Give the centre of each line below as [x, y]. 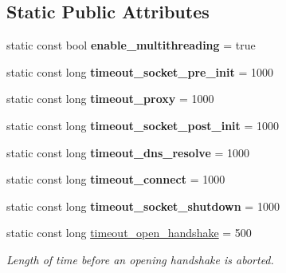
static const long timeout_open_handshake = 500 [129, 233]
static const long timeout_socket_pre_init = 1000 [140, 71]
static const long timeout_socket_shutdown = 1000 [143, 206]
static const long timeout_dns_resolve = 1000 [128, 152]
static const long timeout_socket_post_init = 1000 [143, 125]
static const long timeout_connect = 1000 [116, 179]
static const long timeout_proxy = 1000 [110, 99]
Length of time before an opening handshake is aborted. [140, 259]
